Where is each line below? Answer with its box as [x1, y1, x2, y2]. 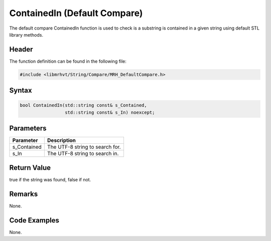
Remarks [9, 189, 38, 198]
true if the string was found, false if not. [9, 176, 91, 182]
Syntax [9, 86, 32, 95]
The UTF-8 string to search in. [47, 150, 119, 157]
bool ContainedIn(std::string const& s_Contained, [20, 103, 148, 108]
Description [47, 137, 76, 144]
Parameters [9, 124, 47, 133]
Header [9, 45, 33, 54]
